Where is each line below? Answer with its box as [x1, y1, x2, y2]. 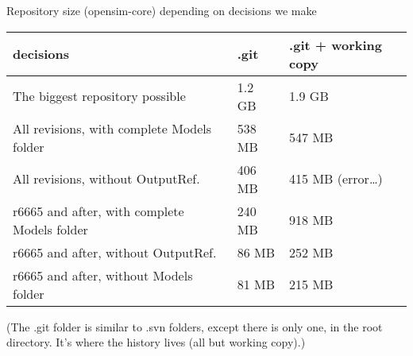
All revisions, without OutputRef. [13, 169, 200, 188]
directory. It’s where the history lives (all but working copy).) [6, 334, 306, 350]
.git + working [289, 35, 383, 54]
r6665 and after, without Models [13, 265, 193, 284]
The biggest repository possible [13, 87, 186, 106]
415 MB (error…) [289, 169, 383, 188]
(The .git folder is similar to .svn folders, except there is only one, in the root [6, 318, 383, 335]
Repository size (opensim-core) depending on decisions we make [6, 2, 317, 18]
